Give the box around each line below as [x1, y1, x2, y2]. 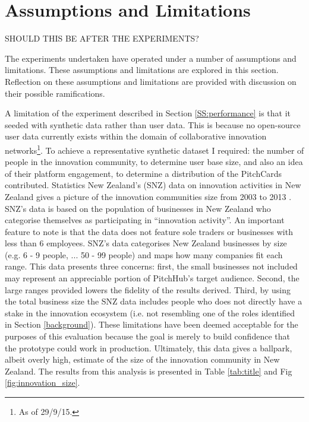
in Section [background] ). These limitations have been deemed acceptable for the [5, 318, 298, 331]
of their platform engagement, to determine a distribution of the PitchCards [5, 167, 282, 179]
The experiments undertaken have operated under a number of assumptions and [5, 52, 297, 64]
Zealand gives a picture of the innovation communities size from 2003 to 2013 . [5, 190, 292, 202]
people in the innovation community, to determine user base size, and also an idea [5, 156, 303, 168]
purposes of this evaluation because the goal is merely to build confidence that [5, 330, 290, 342]
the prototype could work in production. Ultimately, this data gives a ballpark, [5, 341, 292, 354]
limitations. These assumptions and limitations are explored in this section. [5, 64, 279, 76]
